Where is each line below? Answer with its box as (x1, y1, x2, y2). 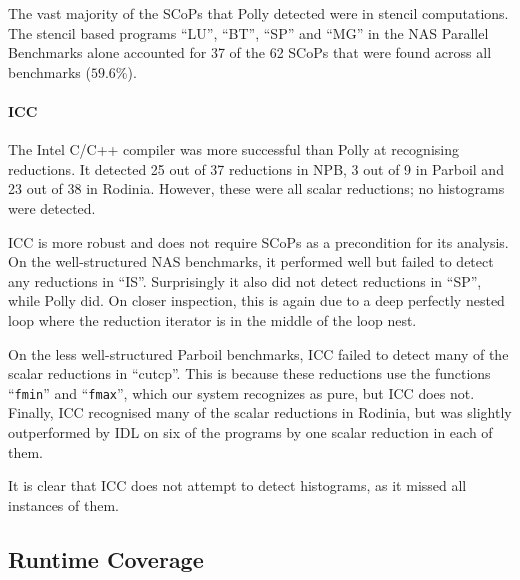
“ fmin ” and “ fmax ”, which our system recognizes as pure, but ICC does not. (8, 382, 475, 403)
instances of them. (8, 494, 119, 515)
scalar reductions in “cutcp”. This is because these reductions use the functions (8, 363, 491, 384)
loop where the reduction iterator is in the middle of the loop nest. (8, 309, 417, 330)
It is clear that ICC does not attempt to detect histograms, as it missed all (8, 475, 467, 496)
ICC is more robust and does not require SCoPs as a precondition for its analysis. (8, 231, 509, 252)
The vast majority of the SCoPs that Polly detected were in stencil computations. (8, 3, 509, 23)
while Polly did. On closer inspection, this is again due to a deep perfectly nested (8, 290, 505, 311)
